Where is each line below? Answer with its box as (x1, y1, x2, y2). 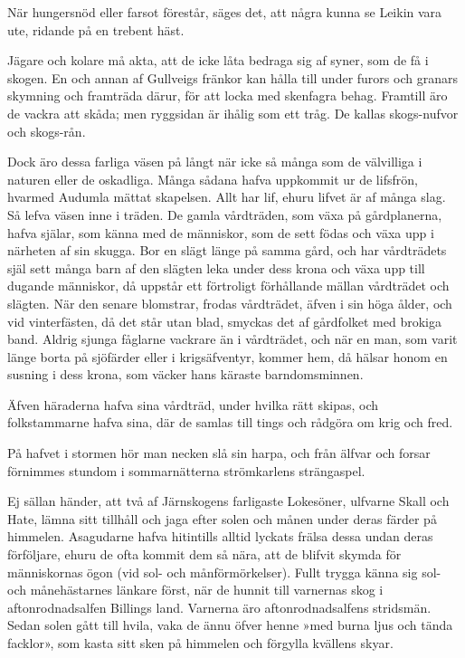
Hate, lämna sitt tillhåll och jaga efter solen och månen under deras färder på (7, 509, 437, 528)
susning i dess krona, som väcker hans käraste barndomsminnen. (7, 365, 364, 384)
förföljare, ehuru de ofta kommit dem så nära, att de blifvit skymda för (7, 545, 402, 564)
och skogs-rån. (7, 121, 86, 140)
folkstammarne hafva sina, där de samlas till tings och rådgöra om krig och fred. (7, 413, 453, 432)
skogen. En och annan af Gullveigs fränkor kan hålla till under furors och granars (7, 68, 458, 87)
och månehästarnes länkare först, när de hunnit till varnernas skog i (7, 580, 384, 599)
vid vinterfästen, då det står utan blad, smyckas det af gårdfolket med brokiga (7, 311, 441, 330)
